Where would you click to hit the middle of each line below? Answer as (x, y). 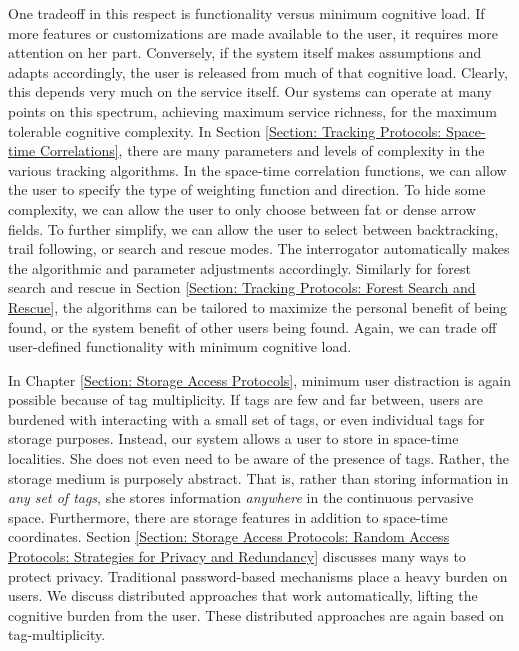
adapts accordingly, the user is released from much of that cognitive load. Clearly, (258, 71)
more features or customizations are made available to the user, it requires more (253, 32)
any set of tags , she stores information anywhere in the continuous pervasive (241, 497)
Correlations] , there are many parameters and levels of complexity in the (262, 150)
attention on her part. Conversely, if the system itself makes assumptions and (245, 52)
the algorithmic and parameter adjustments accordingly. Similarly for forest (239, 267)
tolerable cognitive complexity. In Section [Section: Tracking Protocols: (225, 130)
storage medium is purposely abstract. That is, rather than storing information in (258, 477)
